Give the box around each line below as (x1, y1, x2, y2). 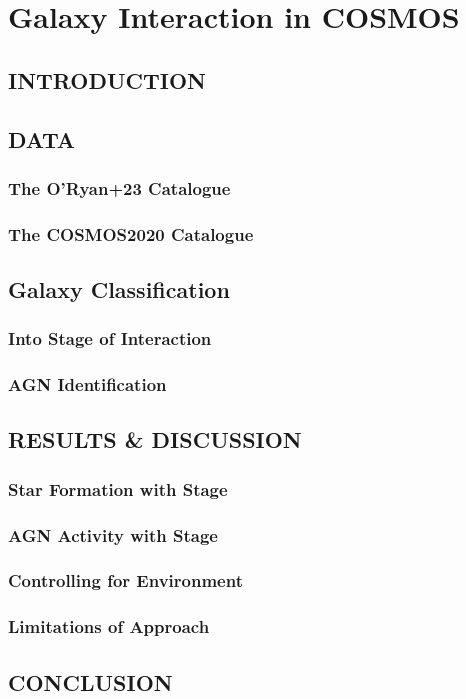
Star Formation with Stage (8, 476, 228, 501)
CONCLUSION (8, 666, 173, 697)
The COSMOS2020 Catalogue (8, 221, 254, 246)
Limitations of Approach (8, 614, 210, 639)
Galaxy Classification (8, 274, 230, 305)
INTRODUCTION (8, 64, 207, 95)
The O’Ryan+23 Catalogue (8, 175, 231, 200)
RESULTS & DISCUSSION (8, 424, 302, 455)
